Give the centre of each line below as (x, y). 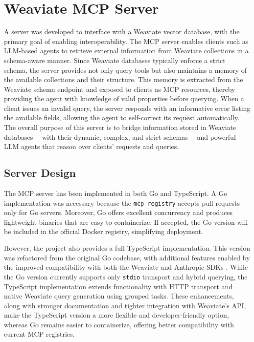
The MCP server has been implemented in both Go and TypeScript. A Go (116, 193)
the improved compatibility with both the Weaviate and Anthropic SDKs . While (126, 267)
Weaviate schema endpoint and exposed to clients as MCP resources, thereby (120, 89)
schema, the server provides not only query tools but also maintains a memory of (126, 70)
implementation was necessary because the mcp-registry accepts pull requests (122, 203)
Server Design (40, 173)
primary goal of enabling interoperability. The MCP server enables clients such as (126, 41)
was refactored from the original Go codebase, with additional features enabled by (127, 257)
